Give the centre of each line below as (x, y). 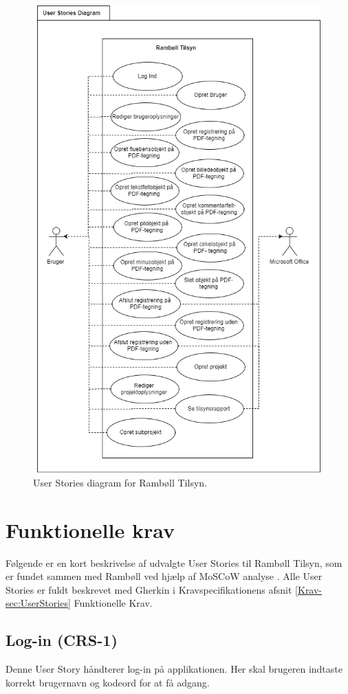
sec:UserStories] (38, 603)
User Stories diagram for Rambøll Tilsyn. (120, 482)
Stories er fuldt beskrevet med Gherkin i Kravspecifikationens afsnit (149, 589)
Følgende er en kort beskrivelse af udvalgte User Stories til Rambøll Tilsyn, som (174, 562)
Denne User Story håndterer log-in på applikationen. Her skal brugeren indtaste (174, 669)
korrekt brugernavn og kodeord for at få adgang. (108, 682)
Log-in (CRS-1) (62, 640)
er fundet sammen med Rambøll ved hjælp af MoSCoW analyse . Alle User (164, 576)
